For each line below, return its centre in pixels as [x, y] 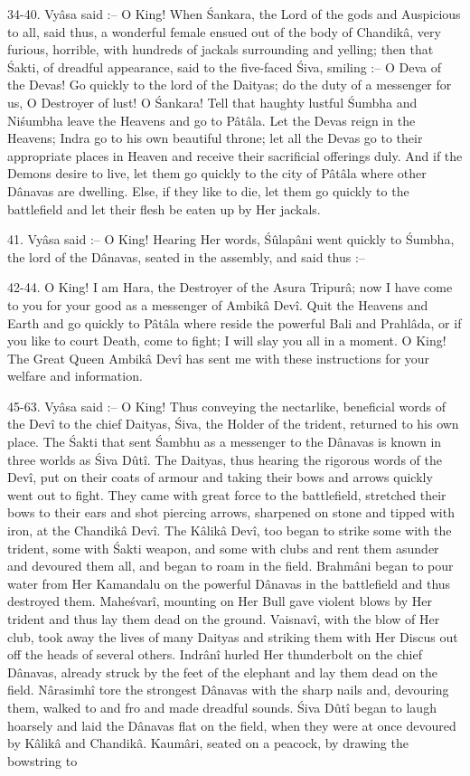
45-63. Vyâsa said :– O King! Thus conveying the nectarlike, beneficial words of [226, 406]
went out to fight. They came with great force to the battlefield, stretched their [227, 494]
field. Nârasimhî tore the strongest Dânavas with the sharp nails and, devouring [228, 690]
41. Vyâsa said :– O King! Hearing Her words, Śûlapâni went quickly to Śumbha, [231, 239]
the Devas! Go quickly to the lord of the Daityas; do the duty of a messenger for [230, 85]
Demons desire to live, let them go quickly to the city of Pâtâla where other [217, 173]
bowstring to [42, 760]
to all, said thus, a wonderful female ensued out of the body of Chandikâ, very [224, 31]
